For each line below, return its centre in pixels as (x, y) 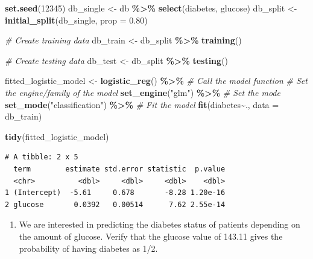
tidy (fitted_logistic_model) (57, 136)
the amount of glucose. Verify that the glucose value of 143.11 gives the (151, 236)
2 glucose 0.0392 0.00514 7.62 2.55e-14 (115, 204)
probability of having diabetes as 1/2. (88, 248)
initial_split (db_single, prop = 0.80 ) (76, 20)
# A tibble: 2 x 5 (42, 157)
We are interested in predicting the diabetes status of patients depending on (160, 224)
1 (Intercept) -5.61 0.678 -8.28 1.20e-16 (115, 193)
